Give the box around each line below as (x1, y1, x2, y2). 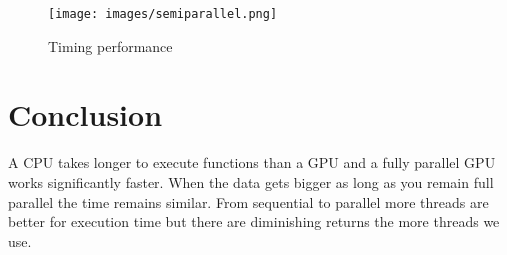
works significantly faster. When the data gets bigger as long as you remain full (8, 171, 494, 192)
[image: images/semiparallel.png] (48, 7, 278, 21)
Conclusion (8, 94, 163, 135)
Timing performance (48, 35, 173, 56)
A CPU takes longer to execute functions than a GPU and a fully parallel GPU (8, 152, 496, 173)
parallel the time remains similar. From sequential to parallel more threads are (8, 191, 489, 212)
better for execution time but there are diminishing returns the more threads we (8, 211, 500, 232)
